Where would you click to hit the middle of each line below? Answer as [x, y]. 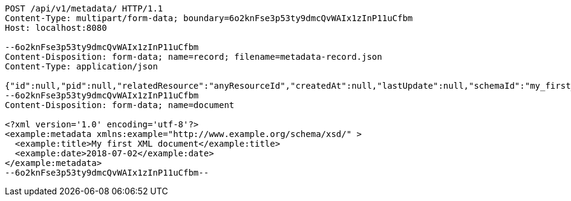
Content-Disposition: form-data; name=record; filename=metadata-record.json [194, 57]
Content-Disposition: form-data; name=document [120, 105]
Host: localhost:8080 [56, 28]
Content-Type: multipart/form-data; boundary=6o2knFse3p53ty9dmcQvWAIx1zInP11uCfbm [209, 18]
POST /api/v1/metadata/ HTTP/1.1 [84, 8]
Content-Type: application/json [81, 66]
